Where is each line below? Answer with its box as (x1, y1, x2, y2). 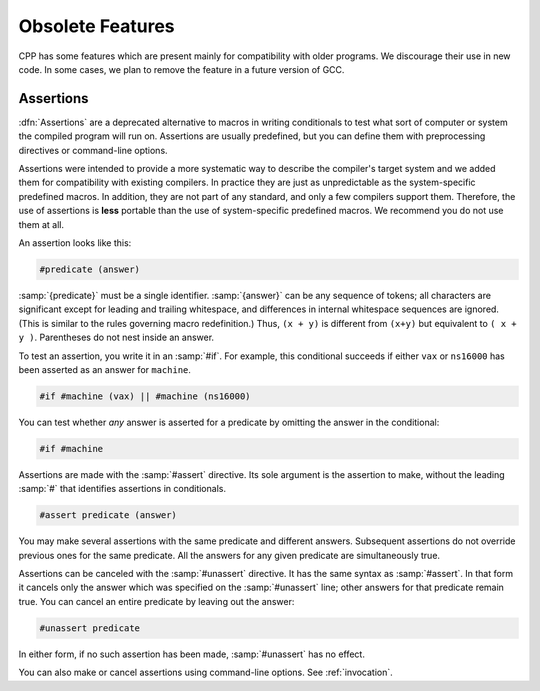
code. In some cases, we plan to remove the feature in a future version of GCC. (18, 63, 345, 75)
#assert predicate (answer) (39, 510, 177, 521)
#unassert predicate (39, 622, 140, 634)
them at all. (18, 218, 65, 230)
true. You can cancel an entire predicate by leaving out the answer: (18, 595, 295, 607)
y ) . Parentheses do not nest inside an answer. (18, 331, 215, 344)
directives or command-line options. (18, 144, 169, 156)
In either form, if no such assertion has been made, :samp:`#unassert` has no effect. (18, 648, 365, 660)
